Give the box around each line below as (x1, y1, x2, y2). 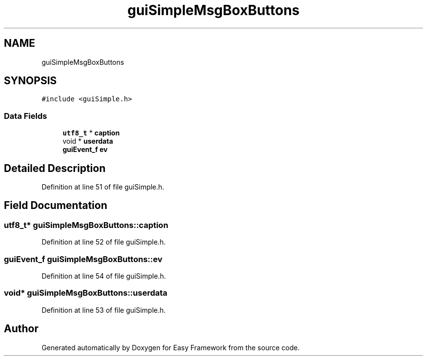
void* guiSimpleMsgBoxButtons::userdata (4, 288, 168, 298)
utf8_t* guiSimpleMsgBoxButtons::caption (4, 220, 169, 230)
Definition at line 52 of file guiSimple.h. (41, 238, 166, 246)
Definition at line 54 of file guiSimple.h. (41, 272, 166, 280)
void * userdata (62, 137, 113, 146)
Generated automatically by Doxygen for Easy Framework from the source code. (41, 343, 300, 352)
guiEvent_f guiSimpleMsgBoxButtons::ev (4, 254, 162, 264)
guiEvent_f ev (62, 145, 108, 154)
